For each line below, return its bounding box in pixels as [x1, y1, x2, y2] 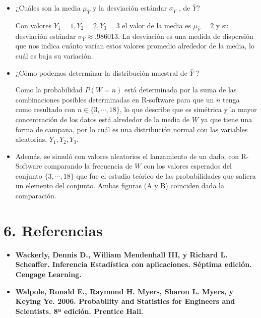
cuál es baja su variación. [15, 50, 93, 61]
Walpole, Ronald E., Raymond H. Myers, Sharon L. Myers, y [15, 286, 233, 296]
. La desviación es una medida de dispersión [118, 30, 253, 41]
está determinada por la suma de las [124, 84, 237, 95]
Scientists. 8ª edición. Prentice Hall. [15, 305, 144, 316]
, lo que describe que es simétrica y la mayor [119, 104, 257, 115]
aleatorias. [15, 134, 47, 144]
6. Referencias [4, 220, 103, 240]
